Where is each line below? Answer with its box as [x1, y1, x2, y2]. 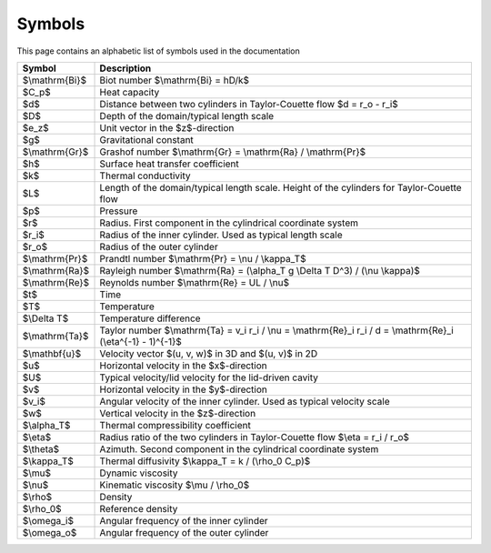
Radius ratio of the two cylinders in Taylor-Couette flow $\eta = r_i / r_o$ [99, 430, 409, 443]
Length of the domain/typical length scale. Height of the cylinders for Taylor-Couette [99, 181, 463, 194]
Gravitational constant [99, 133, 195, 146]
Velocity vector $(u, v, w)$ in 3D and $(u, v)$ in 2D [99, 347, 318, 359]
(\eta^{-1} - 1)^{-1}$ [99, 335, 182, 347]
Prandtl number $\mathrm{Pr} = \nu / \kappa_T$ [99, 252, 306, 265]
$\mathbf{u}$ [22, 347, 82, 359]
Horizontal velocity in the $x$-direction [99, 359, 267, 372]
